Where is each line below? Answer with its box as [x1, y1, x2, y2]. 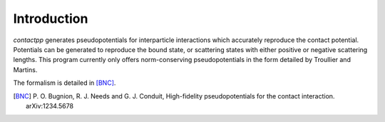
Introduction [13, 11, 88, 26]
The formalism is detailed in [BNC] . [13, 78, 116, 87]
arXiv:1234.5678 [26, 101, 74, 110]
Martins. [13, 65, 38, 74]
